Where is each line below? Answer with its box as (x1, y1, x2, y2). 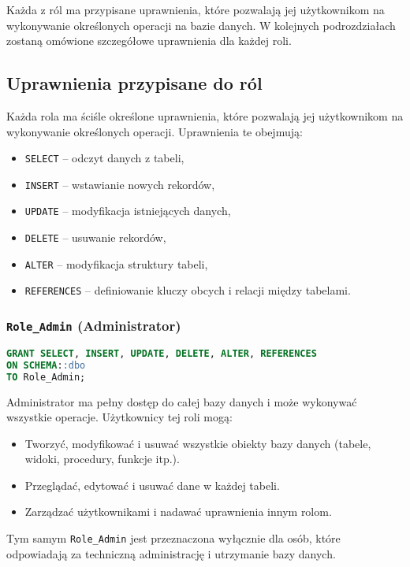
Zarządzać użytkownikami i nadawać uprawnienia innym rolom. (24, 503, 332, 520)
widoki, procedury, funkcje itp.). (24, 450, 180, 467)
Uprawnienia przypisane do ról (6, 71, 263, 95)
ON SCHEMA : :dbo (6, 359, 86, 371)
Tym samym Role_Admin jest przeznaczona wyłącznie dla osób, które (6, 530, 341, 547)
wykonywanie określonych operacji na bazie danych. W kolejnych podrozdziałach (6, 17, 396, 33)
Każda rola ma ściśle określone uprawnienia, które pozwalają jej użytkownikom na (6, 107, 404, 124)
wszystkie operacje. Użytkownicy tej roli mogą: (6, 409, 233, 425)
